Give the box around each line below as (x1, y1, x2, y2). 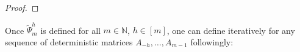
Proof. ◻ (5, 1, 39, 13)
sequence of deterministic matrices (5, 35, 133, 48)
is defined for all (40, 24, 101, 36)
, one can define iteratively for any (166, 24, 295, 36)
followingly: (190, 35, 234, 48)
